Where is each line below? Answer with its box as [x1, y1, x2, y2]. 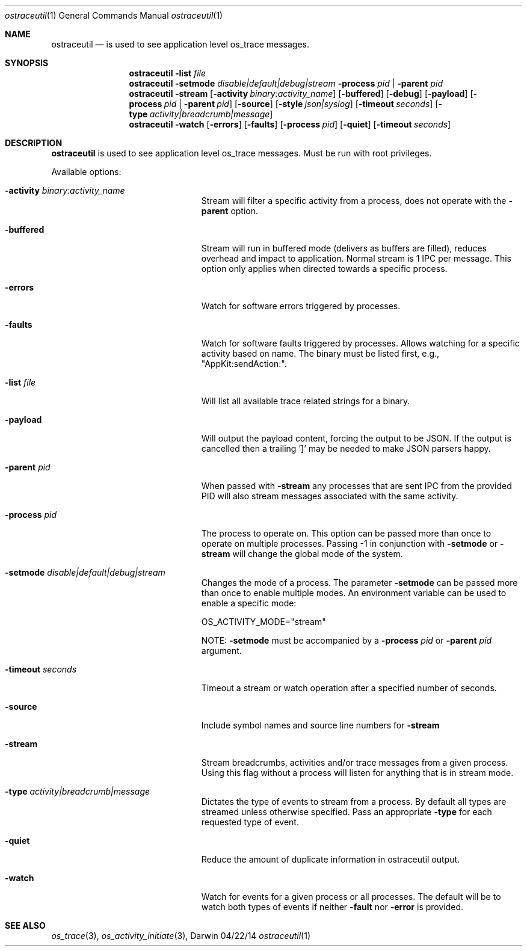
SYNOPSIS [5, 58, 49, 68]
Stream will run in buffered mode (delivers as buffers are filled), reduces [201, 243, 487, 253]
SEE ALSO [5, 920, 46, 931]
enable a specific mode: [201, 598, 297, 608]
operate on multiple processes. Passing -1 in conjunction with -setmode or [201, 538, 498, 549]
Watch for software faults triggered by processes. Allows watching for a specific [201, 338, 520, 348]
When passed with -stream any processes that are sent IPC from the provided [201, 481, 512, 491]
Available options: [51, 167, 122, 177]
